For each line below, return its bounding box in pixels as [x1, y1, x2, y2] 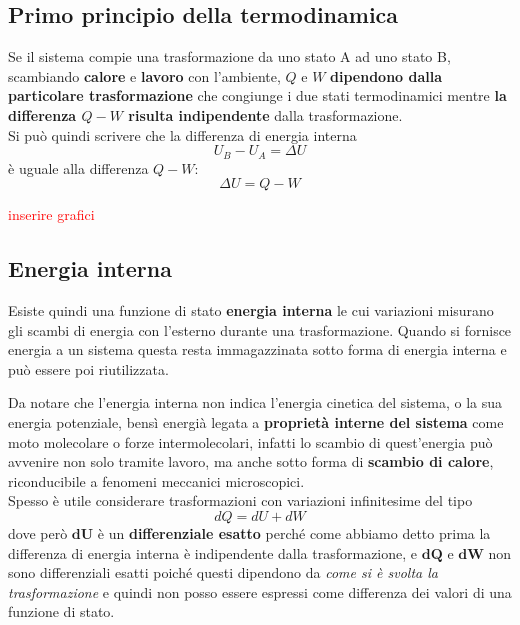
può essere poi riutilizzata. [8, 358, 169, 379]
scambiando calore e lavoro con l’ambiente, [8, 65, 281, 86]
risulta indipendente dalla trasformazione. [128, 104, 403, 125]
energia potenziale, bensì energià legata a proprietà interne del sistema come [8, 411, 504, 432]
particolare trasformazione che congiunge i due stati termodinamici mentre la [8, 85, 507, 106]
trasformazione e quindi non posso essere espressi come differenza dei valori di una [8, 581, 512, 602]
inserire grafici [8, 204, 95, 225]
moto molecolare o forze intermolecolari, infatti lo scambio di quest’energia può [8, 431, 493, 452]
